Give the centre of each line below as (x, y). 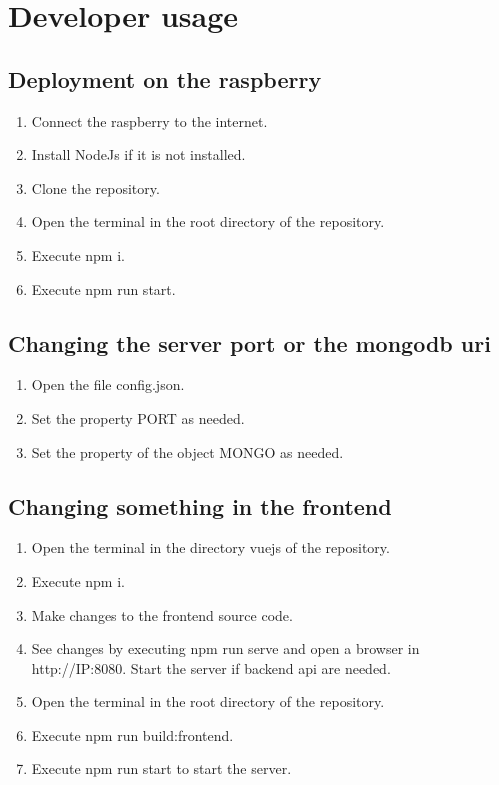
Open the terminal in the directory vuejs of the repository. (210, 547)
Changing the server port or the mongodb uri (249, 342)
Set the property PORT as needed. (138, 417)
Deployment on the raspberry (165, 78)
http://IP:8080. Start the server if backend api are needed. (211, 667)
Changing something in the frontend (200, 505)
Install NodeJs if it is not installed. (138, 154)
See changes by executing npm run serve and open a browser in (225, 648)
